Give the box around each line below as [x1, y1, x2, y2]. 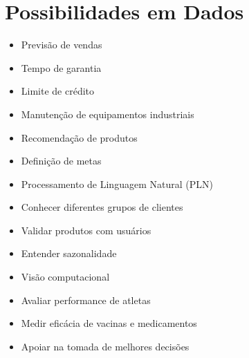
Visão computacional [21, 270, 110, 284]
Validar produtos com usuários [21, 223, 151, 237]
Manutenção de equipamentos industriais [21, 106, 194, 121]
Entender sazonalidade [21, 246, 117, 261]
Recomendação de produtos [21, 130, 138, 144]
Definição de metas [21, 153, 102, 168]
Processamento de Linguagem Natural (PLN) [21, 176, 213, 191]
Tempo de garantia [21, 60, 102, 75]
